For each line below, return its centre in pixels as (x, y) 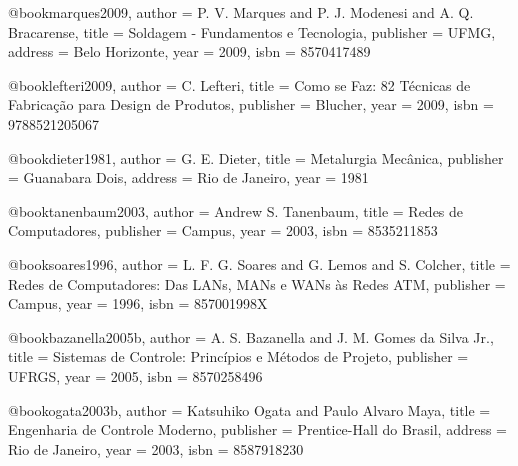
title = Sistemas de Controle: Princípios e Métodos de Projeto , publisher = (238, 356)
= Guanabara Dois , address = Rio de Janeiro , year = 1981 (188, 177)
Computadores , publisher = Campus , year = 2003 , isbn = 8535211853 (223, 230)
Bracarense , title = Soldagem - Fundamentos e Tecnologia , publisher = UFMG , (252, 31)
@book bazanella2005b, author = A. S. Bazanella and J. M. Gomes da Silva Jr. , (251, 336)
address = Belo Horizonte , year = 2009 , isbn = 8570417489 (189, 51)
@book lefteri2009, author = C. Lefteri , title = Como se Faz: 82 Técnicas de (239, 84)
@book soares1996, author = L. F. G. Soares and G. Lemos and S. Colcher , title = (259, 263)
